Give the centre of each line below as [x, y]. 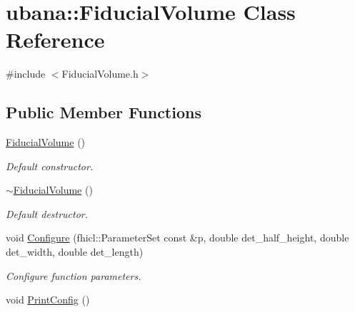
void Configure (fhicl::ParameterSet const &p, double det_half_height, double [177, 238]
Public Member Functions [104, 112]
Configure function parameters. [74, 275]
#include [26, 74]
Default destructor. [47, 213]
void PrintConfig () [48, 300]
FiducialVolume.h [100, 74]
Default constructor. [50, 166]
